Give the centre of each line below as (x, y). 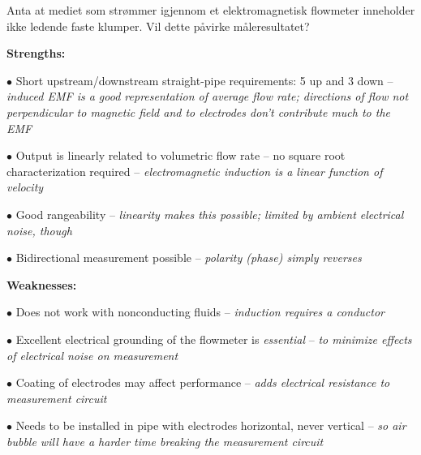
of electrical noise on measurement (92, 355)
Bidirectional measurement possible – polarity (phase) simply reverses (189, 258)
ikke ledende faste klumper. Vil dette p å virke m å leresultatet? (158, 26)
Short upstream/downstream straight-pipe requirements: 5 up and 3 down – (204, 80)
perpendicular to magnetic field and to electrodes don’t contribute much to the (199, 112)
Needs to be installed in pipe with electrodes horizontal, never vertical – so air (211, 425)
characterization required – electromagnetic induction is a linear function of (195, 171)
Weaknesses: (42, 284)
